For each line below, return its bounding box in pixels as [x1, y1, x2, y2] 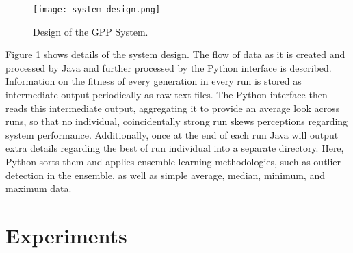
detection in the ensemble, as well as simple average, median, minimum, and [5, 168, 325, 182]
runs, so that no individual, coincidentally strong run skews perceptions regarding [5, 114, 348, 129]
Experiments [5, 221, 127, 249]
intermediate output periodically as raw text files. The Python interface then [5, 88, 328, 102]
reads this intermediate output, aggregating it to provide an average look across [5, 101, 340, 115]
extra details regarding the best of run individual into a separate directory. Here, [5, 141, 344, 155]
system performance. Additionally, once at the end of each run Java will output [5, 127, 339, 142]
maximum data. [5, 181, 72, 196]
